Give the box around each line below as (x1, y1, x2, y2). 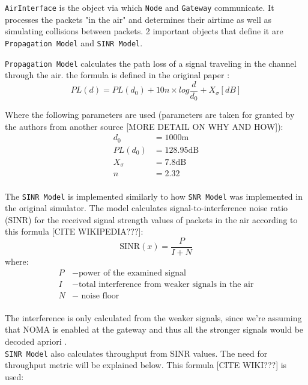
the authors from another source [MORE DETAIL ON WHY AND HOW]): (5, 120, 283, 132)
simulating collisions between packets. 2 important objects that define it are (5, 25, 283, 37)
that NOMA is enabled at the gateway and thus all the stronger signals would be (5, 323, 304, 336)
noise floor (81, 291, 119, 300)
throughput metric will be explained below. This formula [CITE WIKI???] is (5, 359, 287, 371)
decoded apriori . (5, 334, 67, 347)
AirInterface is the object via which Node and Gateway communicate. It (5, 1, 274, 13)
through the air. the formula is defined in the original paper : (5, 69, 230, 81)
